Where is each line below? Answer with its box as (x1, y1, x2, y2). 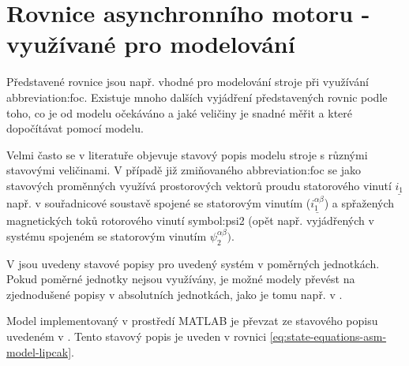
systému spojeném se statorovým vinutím (6, 227, 207, 244)
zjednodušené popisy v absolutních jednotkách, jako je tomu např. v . (6, 286, 343, 302)
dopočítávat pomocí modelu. (6, 120, 144, 136)
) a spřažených (324, 194, 395, 211)
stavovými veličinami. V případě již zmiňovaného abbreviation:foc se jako (6, 162, 362, 178)
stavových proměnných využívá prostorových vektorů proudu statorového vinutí (6, 177, 392, 193)
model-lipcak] (6, 343, 72, 360)
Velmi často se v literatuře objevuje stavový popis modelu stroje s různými (6, 146, 368, 162)
